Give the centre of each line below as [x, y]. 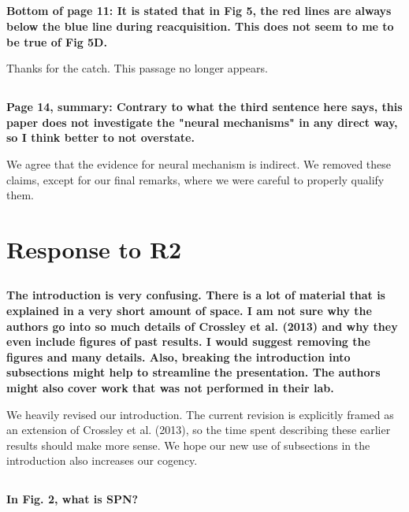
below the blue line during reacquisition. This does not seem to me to [200, 26]
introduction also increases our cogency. [102, 460]
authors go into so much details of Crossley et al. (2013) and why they [202, 326]
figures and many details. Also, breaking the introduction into [178, 356]
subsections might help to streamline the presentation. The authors [193, 372]
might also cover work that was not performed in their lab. [170, 388]
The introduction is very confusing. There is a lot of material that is [196, 295]
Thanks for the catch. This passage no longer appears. [137, 68]
